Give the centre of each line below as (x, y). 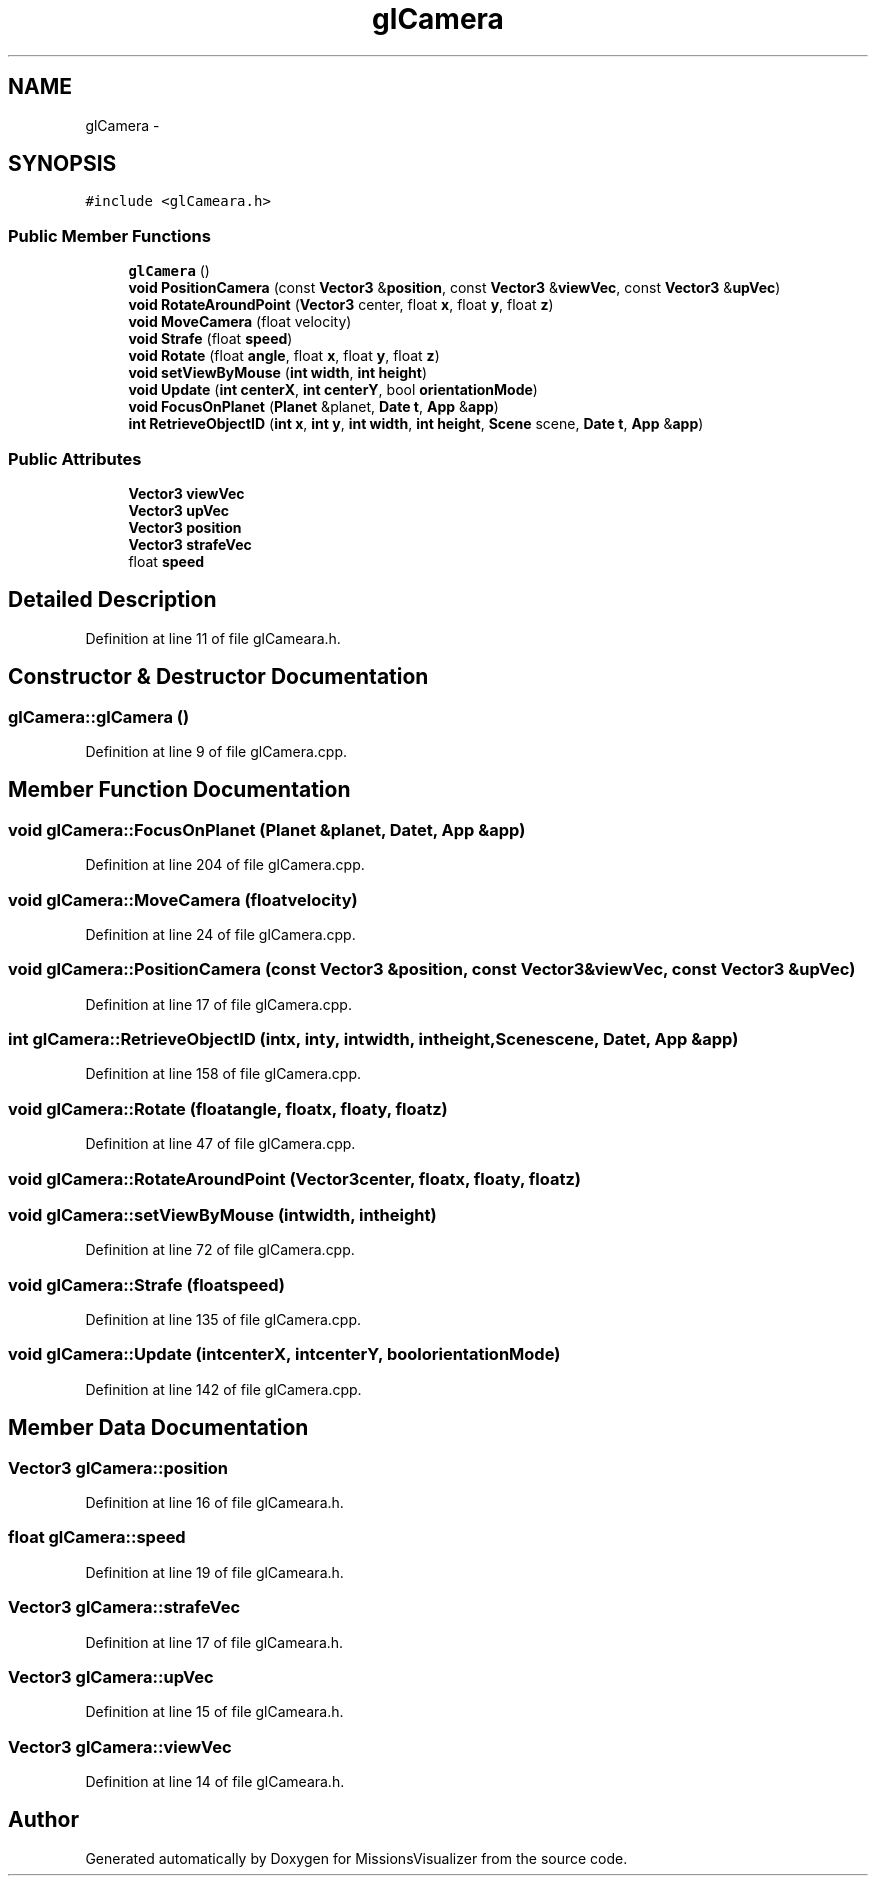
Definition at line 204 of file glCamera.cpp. (225, 865)
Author (43, 1820)
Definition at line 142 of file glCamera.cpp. (223, 1389)
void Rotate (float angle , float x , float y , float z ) (284, 356)
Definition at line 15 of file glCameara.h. (214, 1712)
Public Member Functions (109, 235)
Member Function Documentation (179, 790)
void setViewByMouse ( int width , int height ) (278, 373)
